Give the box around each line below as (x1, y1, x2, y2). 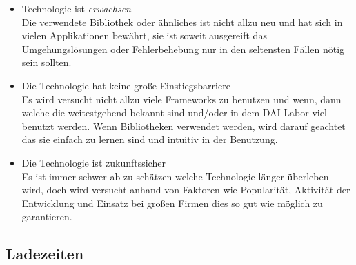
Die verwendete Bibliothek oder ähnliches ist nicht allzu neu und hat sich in (21, 14, 343, 29)
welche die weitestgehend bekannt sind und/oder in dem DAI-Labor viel (21, 105, 327, 120)
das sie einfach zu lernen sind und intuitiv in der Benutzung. (21, 132, 278, 147)
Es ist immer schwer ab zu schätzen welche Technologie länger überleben (21, 169, 329, 183)
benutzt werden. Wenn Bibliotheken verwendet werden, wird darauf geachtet (21, 118, 346, 133)
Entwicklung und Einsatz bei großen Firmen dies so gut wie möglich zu (21, 195, 323, 210)
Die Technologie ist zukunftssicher (21, 155, 166, 169)
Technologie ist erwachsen (21, 1, 131, 15)
